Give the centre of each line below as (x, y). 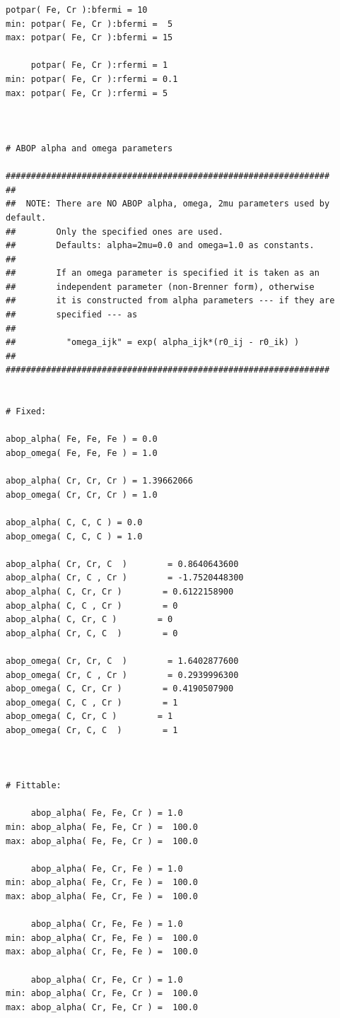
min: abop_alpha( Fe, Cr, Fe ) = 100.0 (102, 883)
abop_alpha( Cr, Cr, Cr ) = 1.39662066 (99, 481)
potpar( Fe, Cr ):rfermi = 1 (99, 65)
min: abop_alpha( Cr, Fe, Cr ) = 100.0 (102, 994)
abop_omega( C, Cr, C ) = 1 (89, 716)
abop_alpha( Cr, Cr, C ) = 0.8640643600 (122, 564)
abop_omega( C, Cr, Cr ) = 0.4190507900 (120, 689)
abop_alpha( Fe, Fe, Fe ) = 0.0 (82, 439)
